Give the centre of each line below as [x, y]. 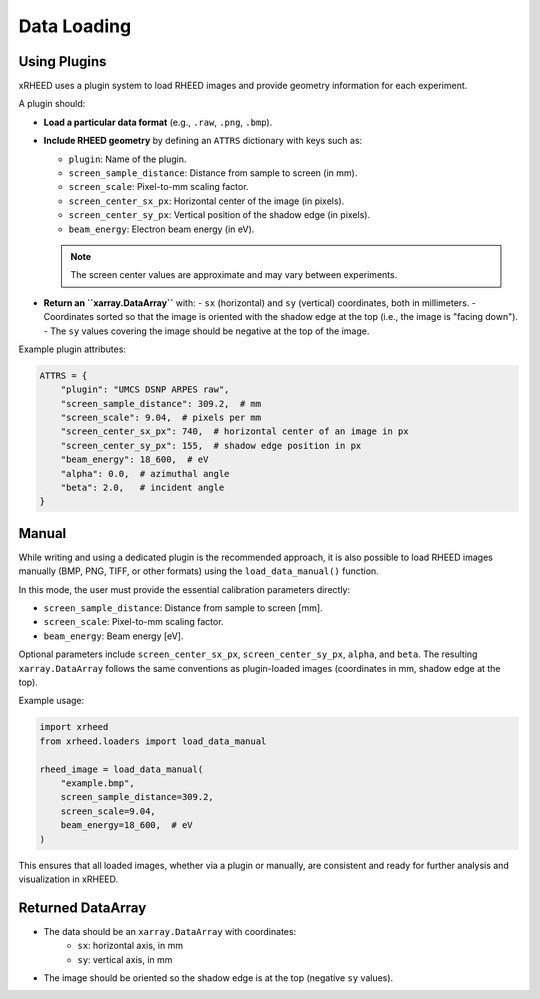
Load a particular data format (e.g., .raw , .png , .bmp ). [158, 122]
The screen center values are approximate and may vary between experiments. [234, 275]
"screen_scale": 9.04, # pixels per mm [161, 418]
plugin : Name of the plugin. [127, 159]
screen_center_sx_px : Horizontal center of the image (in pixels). [206, 201]
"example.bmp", [97, 783]
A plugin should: [52, 104]
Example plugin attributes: [72, 349]
